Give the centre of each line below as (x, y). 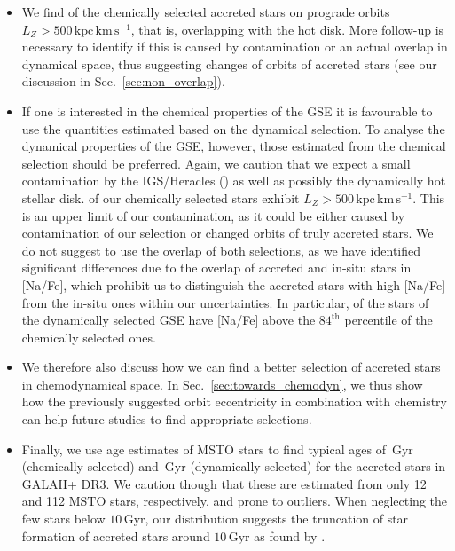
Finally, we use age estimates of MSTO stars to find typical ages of (204, 449)
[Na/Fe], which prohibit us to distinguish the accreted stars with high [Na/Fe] (234, 284)
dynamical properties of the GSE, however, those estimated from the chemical (234, 146)
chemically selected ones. (89, 337)
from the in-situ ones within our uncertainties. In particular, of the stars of (225, 302)
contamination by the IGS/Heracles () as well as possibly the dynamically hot (234, 181)
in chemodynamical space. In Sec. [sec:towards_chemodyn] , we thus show (222, 384)
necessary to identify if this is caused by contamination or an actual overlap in (235, 47)
